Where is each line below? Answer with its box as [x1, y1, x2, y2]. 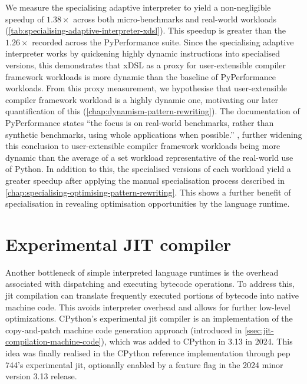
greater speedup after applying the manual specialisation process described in [5, 174, 285, 186]
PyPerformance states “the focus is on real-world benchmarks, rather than [5, 116, 274, 128]
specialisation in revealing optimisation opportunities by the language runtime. [5, 197, 290, 210]
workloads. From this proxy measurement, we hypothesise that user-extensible [5, 82, 288, 94]
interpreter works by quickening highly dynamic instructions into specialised [5, 47, 280, 59]
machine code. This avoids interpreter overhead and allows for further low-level [5, 300, 291, 313]
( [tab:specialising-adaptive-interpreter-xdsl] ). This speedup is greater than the [5, 24, 286, 37]
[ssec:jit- [245, 323, 274, 336]
